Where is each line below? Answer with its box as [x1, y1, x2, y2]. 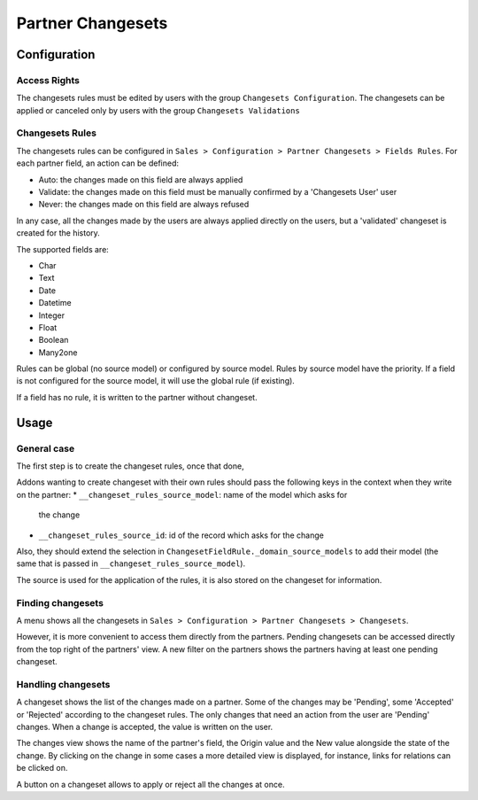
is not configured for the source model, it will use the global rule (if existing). [16, 376, 296, 386]
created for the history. [16, 228, 101, 238]
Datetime [38, 298, 72, 308]
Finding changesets [16, 596, 104, 609]
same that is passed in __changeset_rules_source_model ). [16, 558, 246, 569]
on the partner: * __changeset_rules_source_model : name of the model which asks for [16, 489, 348, 500]
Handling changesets [16, 678, 111, 690]
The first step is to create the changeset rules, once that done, [16, 461, 244, 471]
